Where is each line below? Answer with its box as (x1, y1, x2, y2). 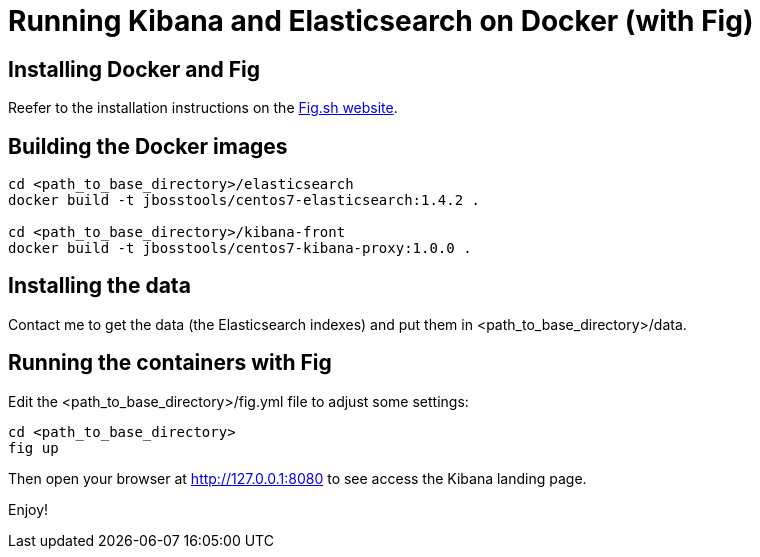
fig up (8, 439, 59, 456)
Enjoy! (8, 500, 49, 518)
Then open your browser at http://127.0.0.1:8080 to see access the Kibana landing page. (8, 469, 587, 487)
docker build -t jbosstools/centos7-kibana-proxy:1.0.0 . (8, 240, 472, 257)
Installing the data (8, 273, 191, 299)
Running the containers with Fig (8, 350, 332, 376)
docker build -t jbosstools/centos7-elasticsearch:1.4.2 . (8, 192, 481, 209)
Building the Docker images (8, 133, 288, 159)
